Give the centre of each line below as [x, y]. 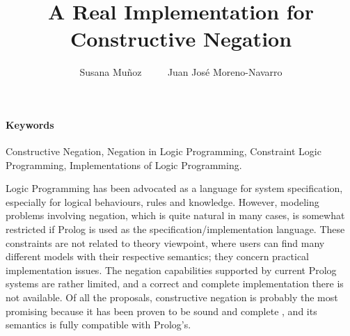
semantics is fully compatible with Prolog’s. [98, 325]
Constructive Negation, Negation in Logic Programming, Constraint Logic [164, 151]
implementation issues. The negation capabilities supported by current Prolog [171, 270]
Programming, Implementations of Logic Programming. [124, 165]
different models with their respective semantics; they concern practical [158, 256]
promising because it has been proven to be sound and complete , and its [161, 311]
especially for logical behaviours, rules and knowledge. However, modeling [162, 201]
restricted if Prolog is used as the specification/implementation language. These [175, 229]
